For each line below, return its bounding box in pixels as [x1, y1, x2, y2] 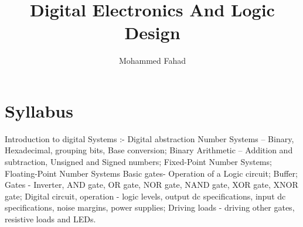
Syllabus [5, 98, 73, 122]
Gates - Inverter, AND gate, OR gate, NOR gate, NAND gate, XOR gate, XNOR [5, 178, 298, 191]
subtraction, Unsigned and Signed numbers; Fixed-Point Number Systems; [5, 156, 272, 168]
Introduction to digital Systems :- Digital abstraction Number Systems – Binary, [5, 132, 294, 145]
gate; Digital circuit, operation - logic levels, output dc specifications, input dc [5, 190, 286, 202]
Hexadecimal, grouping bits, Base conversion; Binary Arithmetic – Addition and [5, 144, 293, 156]
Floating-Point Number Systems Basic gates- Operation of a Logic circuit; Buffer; [5, 167, 298, 179]
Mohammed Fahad [118, 54, 186, 67]
